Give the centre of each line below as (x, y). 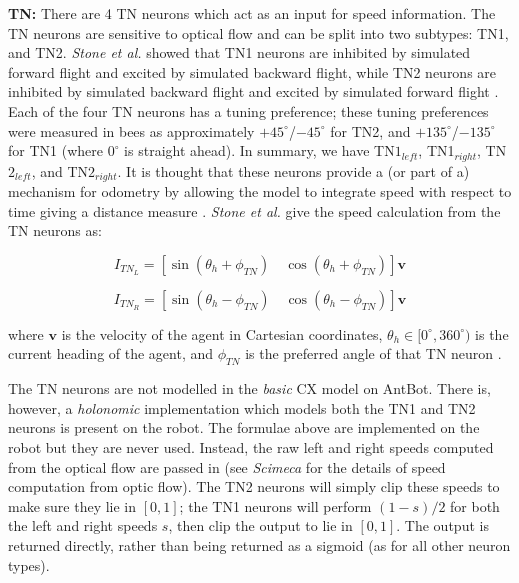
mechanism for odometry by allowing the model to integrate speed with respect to (260, 191)
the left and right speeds (83, 525)
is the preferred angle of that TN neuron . (373, 353)
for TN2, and (370, 130)
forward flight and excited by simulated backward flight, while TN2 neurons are (252, 71)
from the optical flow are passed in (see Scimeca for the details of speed (227, 466)
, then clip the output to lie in (260, 525)
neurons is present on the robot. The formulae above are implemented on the (244, 427)
